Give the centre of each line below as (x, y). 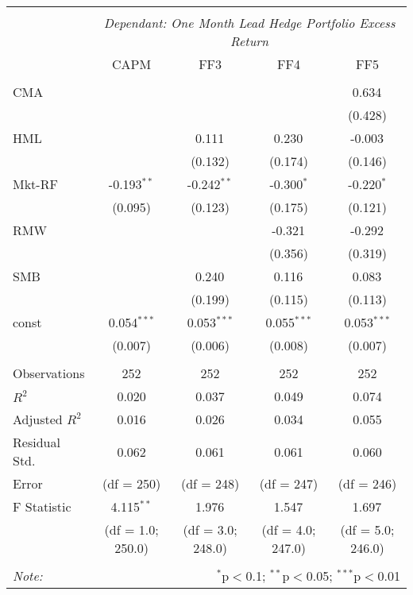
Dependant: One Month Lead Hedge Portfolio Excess (249, 23)
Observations (49, 373)
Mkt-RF (35, 184)
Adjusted (38, 419)
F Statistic (42, 506)
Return (249, 41)
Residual (37, 442)
